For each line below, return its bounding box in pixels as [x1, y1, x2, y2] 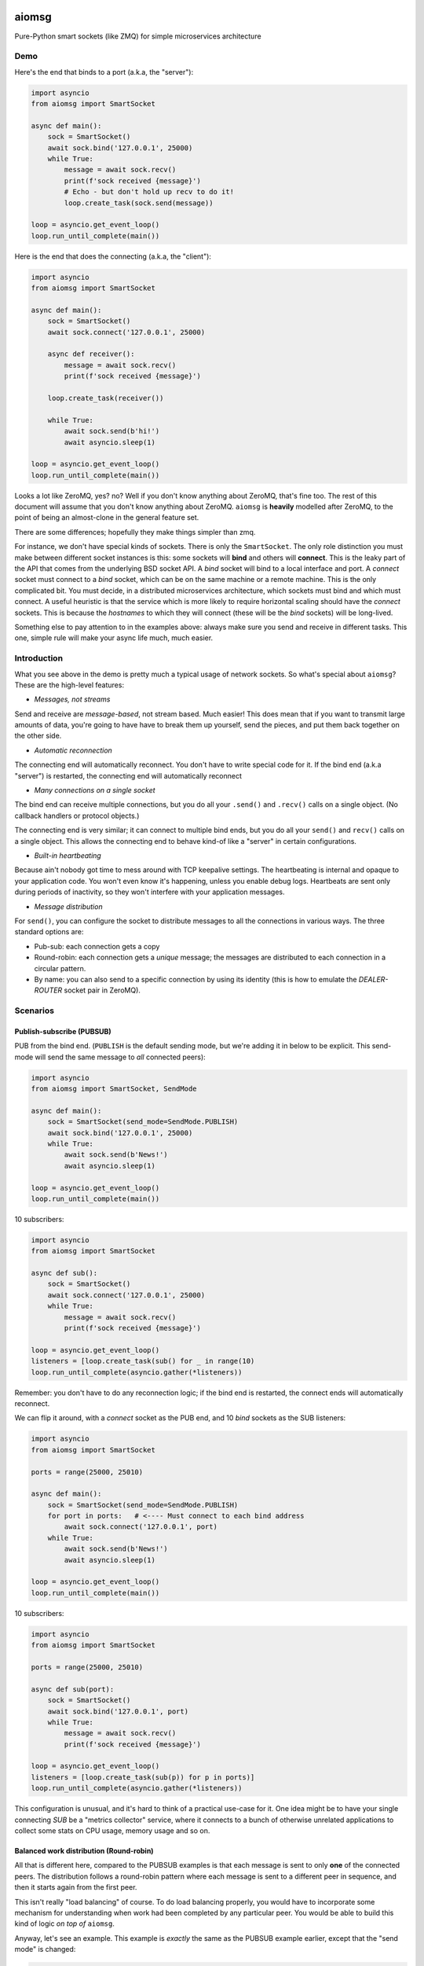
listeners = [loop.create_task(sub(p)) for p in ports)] [31, 1773, 255, 1781]
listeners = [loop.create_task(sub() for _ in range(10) [31, 1357, 255, 1366]
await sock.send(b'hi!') [64, 427, 160, 436]
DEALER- [358, 974, 389, 984]
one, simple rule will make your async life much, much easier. [14, 633, 214, 642]
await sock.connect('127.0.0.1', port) [64, 1522, 217, 1531]
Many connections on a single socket [34, 786, 156, 795]
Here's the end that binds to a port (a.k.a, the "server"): [14, 67, 194, 76]
